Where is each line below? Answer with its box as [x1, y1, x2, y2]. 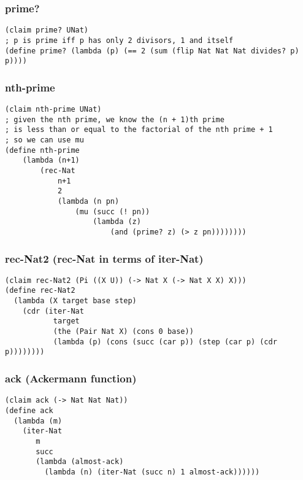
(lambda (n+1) [22, 156, 80, 165]
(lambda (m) [13, 416, 63, 425]
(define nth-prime [5, 145, 80, 155]
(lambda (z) [93, 217, 141, 226]
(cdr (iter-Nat [22, 306, 84, 315]
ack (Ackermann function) [5, 370, 137, 385]
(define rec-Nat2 [5, 286, 75, 295]
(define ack [5, 406, 53, 415]
